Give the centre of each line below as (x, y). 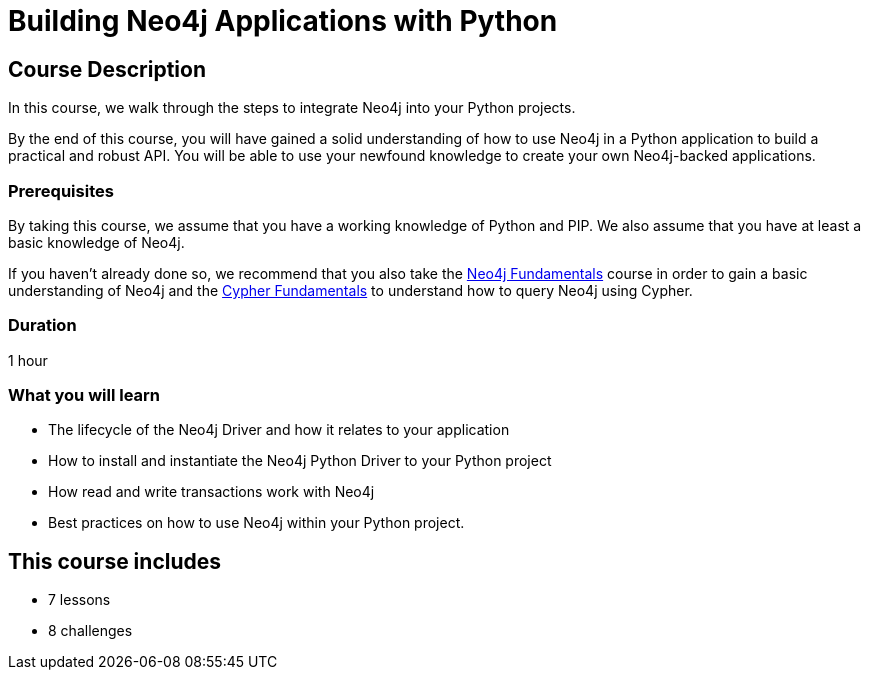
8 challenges (90, 631)
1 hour (28, 360)
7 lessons (79, 600)
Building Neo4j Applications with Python (283, 21)
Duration (42, 325)
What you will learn (84, 395)
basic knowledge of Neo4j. (96, 242)
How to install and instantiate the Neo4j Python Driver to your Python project (300, 461)
